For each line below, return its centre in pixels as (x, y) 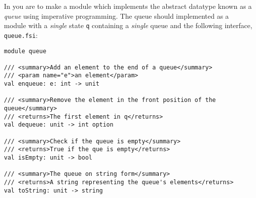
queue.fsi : (21, 35)
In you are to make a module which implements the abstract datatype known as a (128, 6)
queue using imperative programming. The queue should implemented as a (116, 16)
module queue (25, 51)
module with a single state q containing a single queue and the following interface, (128, 25)
